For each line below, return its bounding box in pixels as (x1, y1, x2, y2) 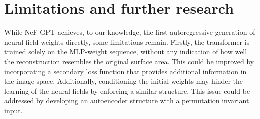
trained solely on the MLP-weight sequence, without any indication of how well (4, 46, 247, 57)
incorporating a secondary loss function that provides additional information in (4, 66, 247, 76)
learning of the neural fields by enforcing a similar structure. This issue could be (4, 85, 250, 96)
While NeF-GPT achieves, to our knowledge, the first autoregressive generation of (4, 27, 255, 37)
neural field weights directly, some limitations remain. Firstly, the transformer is (4, 36, 250, 47)
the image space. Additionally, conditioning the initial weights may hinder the (4, 76, 243, 86)
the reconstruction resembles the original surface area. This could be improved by (4, 56, 254, 66)
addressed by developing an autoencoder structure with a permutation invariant (4, 95, 249, 106)
